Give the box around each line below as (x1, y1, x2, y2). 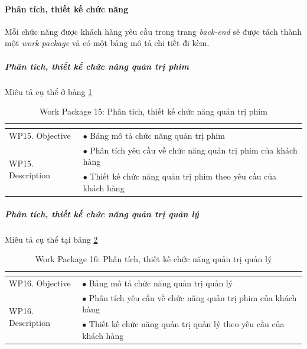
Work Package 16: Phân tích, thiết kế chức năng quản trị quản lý (35, 253, 272, 265)
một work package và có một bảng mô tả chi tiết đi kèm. (5, 37, 210, 49)
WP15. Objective (9, 129, 71, 141)
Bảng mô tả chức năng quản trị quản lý (89, 276, 233, 289)
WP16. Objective (9, 276, 71, 289)
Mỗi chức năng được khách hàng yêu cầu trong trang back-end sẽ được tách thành (5, 25, 302, 37)
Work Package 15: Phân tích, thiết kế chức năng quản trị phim (40, 105, 267, 118)
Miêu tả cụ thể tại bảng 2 (5, 233, 98, 245)
